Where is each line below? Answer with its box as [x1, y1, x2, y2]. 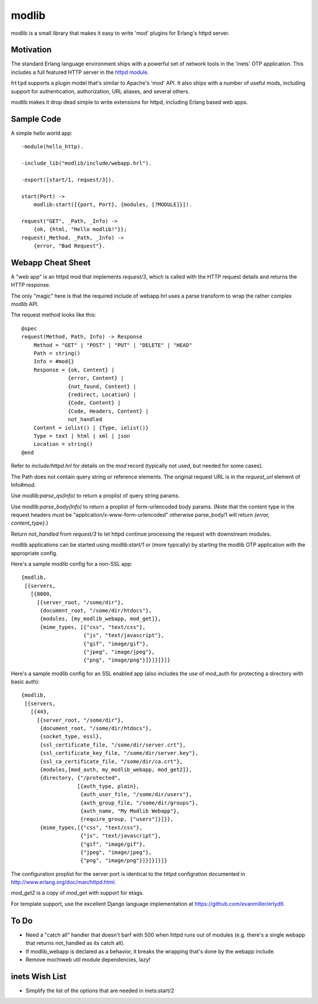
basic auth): [11, 678, 40, 685]
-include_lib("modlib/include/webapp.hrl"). [21, 160, 153, 167]
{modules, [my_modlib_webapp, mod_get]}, [39, 615, 161, 622]
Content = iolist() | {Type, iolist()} [33, 424, 149, 431]
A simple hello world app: [11, 129, 73, 136]
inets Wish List [11, 972, 67, 982]
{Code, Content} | [68, 399, 121, 406]
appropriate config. [11, 549, 58, 556]
